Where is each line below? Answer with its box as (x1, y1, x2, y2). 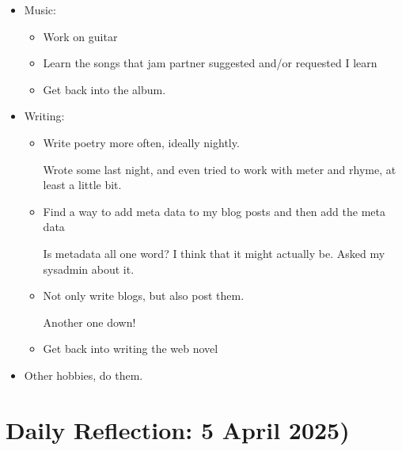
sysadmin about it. (43, 260, 135, 277)
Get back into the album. (43, 81, 166, 97)
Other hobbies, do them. (24, 366, 143, 383)
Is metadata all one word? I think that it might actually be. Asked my (43, 244, 385, 261)
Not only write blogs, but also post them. (43, 287, 245, 304)
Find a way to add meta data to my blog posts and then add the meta (43, 203, 385, 219)
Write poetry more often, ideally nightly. (43, 134, 240, 150)
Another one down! (43, 313, 136, 330)
